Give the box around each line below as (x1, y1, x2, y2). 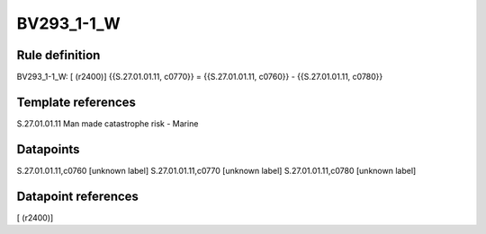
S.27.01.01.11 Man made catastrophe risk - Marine (16, 117, 199, 129)
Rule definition (16, 48, 101, 63)
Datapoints (16, 142, 80, 157)
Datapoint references (16, 188, 139, 204)
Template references (16, 94, 137, 109)
